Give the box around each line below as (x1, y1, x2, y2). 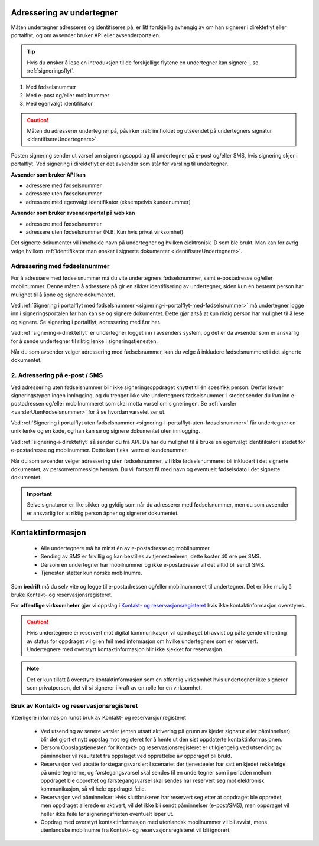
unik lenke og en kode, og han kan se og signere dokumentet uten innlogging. (11, 427, 200, 435)
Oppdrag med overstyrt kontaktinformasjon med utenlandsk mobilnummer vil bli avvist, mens (40, 818, 268, 825)
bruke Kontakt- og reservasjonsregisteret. (11, 591, 113, 598)
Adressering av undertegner (11, 8, 118, 18)
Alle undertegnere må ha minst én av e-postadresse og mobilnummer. (40, 545, 211, 551)
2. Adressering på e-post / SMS (11, 371, 103, 380)
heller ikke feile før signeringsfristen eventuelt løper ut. (40, 810, 174, 817)
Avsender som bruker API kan (11, 171, 86, 178)
